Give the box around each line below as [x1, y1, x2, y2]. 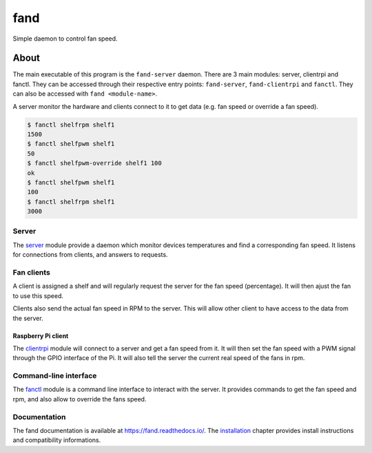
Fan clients [12, 268, 51, 277]
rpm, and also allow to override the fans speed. [12, 394, 147, 403]
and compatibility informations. [12, 436, 101, 444]
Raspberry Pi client [12, 331, 69, 340]
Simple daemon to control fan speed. [12, 34, 118, 43]
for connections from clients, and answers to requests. [12, 251, 168, 259]
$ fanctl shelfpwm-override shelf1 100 [27, 159, 162, 167]
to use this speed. [12, 291, 64, 299]
